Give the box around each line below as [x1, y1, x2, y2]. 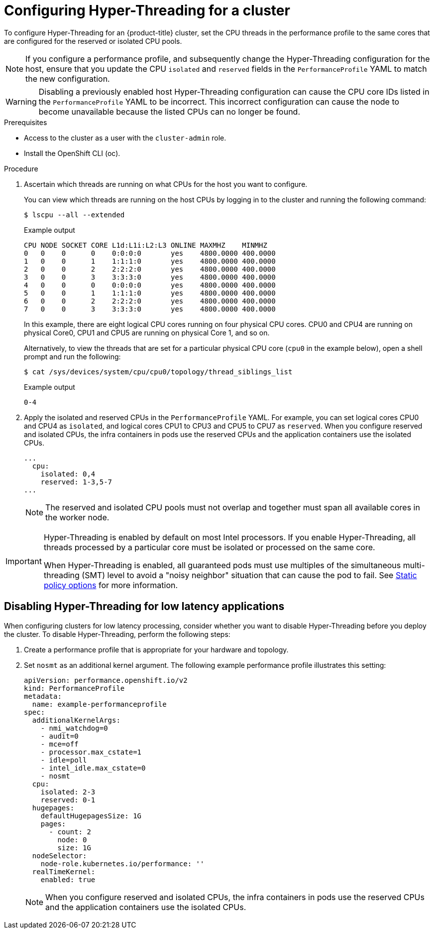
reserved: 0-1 [40, 795, 96, 804]
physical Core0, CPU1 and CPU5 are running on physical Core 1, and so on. [24, 328, 270, 337]
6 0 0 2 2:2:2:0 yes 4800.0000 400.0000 [24, 297, 276, 305]
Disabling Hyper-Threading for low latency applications [4, 600, 285, 613]
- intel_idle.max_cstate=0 [40, 764, 146, 772]
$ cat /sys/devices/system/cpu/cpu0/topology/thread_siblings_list [24, 367, 293, 376]
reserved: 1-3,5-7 [40, 477, 112, 486]
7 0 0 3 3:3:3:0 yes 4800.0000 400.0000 [24, 305, 276, 313]
